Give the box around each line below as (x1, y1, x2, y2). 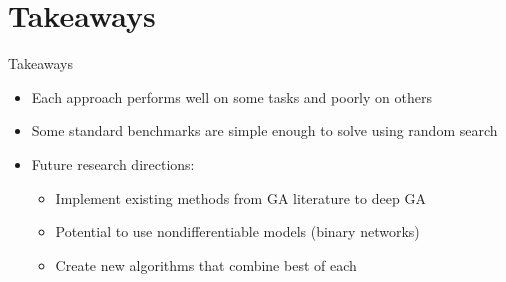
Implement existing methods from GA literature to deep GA (55, 187, 426, 208)
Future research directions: (31, 153, 195, 174)
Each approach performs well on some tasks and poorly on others (31, 86, 432, 107)
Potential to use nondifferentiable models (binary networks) (55, 221, 420, 242)
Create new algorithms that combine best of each (55, 254, 357, 275)
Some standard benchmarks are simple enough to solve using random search (31, 120, 498, 141)
